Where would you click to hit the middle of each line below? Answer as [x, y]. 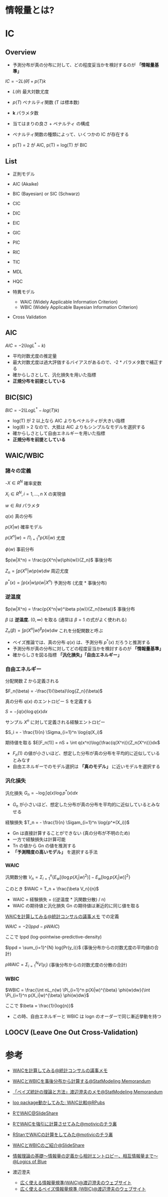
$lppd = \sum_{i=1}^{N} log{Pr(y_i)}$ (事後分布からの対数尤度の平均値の [80, 947]
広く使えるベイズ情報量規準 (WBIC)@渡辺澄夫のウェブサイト [83, 1189]
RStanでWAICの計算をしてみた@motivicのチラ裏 [63, 1134]
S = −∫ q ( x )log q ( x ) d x [26, 711]
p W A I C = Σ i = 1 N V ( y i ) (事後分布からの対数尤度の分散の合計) [66, 965]
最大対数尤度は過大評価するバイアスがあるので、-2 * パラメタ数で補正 [85, 362]
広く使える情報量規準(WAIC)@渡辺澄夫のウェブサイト [76, 1182]
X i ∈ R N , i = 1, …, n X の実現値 [36, 494]
